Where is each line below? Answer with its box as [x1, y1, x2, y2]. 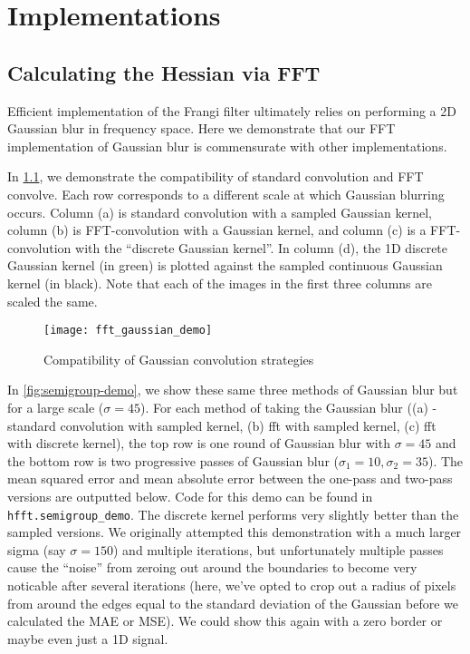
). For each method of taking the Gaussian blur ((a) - [139, 397, 437, 416]
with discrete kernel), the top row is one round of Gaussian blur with [7, 434, 390, 453]
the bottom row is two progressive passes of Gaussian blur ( [7, 451, 340, 470]
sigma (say [7, 540, 66, 559]
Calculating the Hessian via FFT [7, 58, 321, 86]
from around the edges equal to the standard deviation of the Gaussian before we [7, 593, 458, 612]
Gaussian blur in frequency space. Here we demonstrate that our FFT [7, 119, 396, 138]
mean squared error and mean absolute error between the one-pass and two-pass [7, 469, 453, 488]
